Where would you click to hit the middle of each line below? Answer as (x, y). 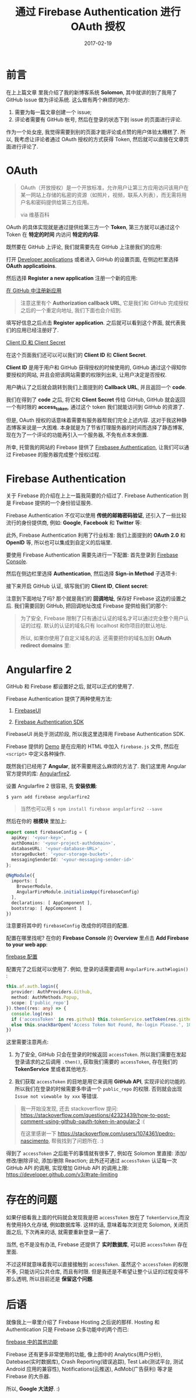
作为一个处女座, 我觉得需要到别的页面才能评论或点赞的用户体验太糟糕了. (93, 132)
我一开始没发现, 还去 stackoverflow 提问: (69, 1109)
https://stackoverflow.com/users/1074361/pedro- (116, 1134)
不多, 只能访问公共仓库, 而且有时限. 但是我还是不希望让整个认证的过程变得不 (97, 1271)
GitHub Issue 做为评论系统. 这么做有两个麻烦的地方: (68, 100)
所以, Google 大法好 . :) (33, 1389)
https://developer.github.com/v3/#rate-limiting (62, 1175)
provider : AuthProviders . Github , (52, 992)
